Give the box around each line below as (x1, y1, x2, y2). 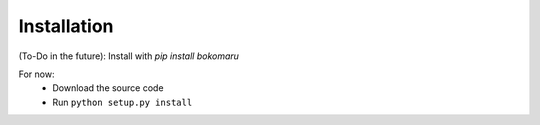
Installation (18, 15, 114, 37)
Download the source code (52, 82, 164, 94)
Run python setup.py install (52, 96, 193, 108)
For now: (18, 68, 55, 80)
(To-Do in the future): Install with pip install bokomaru (18, 50, 240, 62)
